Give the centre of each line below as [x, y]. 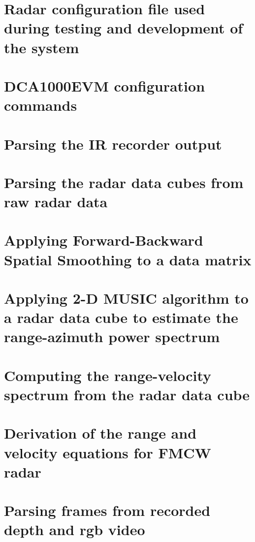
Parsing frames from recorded [107, 510]
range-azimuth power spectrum [112, 336]
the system [42, 47]
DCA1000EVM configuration [105, 85]
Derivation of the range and [100, 433]
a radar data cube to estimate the [121, 317]
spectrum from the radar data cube [127, 394]
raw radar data [56, 202]
